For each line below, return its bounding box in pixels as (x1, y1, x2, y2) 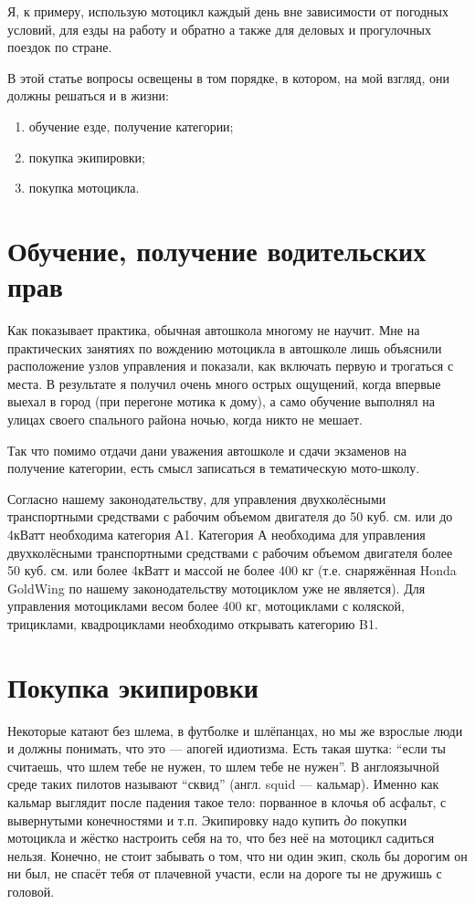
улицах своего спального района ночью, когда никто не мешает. (7, 410, 363, 429)
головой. (7, 882, 55, 901)
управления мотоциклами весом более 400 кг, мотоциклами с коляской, (7, 596, 405, 615)
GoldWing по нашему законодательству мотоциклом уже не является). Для (7, 578, 426, 597)
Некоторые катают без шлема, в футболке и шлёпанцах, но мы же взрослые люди (7, 720, 463, 740)
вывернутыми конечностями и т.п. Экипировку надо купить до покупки (7, 810, 407, 829)
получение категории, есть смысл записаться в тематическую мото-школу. (7, 458, 420, 478)
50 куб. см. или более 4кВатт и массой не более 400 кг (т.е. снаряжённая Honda (7, 561, 457, 580)
